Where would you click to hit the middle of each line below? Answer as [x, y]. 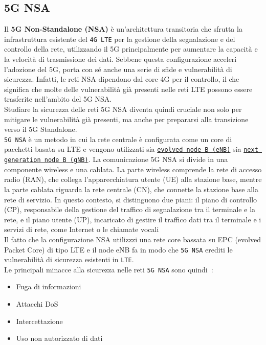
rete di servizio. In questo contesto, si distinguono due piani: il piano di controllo [131, 199]
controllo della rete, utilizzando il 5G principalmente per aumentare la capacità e [131, 49]
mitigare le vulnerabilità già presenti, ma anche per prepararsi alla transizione [126, 119]
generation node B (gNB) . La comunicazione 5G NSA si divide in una [116, 159]
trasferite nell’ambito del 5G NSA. [58, 99]
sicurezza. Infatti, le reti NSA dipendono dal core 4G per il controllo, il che [122, 79]
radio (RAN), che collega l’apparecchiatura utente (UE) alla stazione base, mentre [133, 179]
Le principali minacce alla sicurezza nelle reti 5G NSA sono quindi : [109, 269]
